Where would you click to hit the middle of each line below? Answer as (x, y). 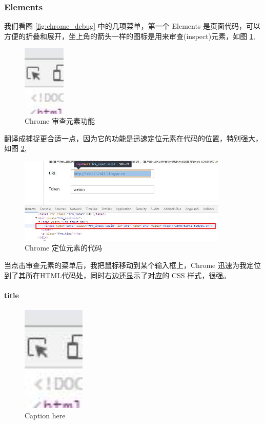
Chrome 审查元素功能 (60, 121)
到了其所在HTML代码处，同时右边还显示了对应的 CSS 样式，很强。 (117, 275)
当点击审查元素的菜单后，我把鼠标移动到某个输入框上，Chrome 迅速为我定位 (132, 265)
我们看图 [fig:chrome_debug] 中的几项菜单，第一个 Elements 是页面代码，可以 (132, 26)
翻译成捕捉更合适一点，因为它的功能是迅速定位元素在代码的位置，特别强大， (133, 138)
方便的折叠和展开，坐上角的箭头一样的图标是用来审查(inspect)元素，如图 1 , (130, 36)
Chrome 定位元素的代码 (63, 248)
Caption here (45, 415)
